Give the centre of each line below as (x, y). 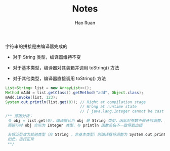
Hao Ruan (85, 23)
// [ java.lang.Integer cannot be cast (122, 111)
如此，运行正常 (21, 139)
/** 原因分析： (19, 116)
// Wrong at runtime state (109, 107)
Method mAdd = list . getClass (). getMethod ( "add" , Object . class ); (74, 93)
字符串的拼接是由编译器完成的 (36, 46)
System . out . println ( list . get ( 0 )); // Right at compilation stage (75, 102)
